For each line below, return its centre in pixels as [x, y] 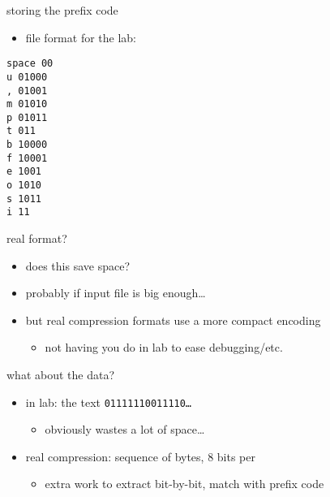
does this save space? [78, 265]
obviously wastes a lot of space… [125, 429]
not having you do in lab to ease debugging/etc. [164, 347]
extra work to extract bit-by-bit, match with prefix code [184, 484]
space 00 [30, 64]
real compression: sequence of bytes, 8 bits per [140, 456]
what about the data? [61, 375]
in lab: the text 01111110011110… [109, 402]
